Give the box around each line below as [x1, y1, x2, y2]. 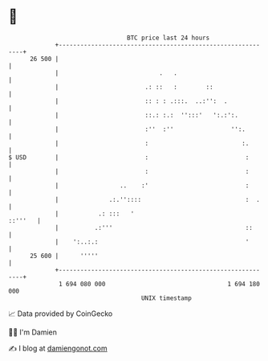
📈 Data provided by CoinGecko [8, 309, 113, 318]
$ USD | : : [8, 153, 250, 162]
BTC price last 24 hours [127, 34, 210, 42]
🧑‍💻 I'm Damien [8, 327, 58, 337]
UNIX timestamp [140, 293, 193, 302]
